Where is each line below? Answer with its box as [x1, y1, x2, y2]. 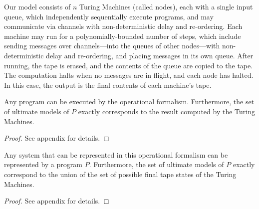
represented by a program [4, 159, 82, 170]
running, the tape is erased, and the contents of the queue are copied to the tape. [4, 60, 253, 70]
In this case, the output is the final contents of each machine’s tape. [4, 79, 212, 90]
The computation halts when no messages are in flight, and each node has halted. [4, 70, 254, 80]
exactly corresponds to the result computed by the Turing [78, 106, 255, 116]
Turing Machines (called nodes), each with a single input [79, 1, 253, 11]
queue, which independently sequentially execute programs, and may [4, 11, 214, 21]
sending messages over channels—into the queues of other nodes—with [4, 40, 220, 51]
